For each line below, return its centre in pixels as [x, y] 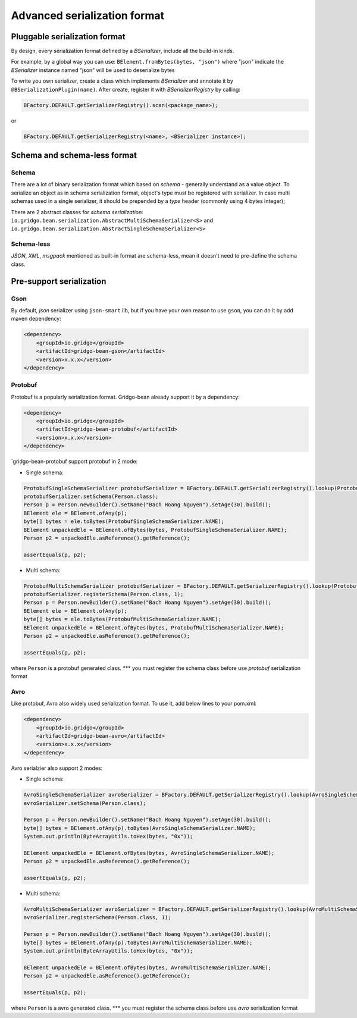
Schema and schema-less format [74, 155]
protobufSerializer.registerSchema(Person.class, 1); [104, 594]
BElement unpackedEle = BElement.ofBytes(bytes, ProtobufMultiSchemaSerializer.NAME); [154, 627]
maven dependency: [36, 319]
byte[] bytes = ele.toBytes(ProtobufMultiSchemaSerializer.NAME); [122, 619]
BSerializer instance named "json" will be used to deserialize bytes [93, 70]
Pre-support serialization [59, 281]
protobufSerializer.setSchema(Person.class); [91, 496]
